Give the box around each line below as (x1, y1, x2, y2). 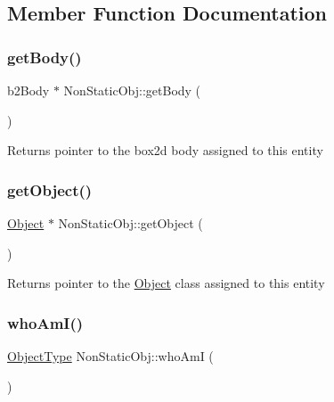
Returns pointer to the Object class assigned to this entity (7, 274, 325, 292)
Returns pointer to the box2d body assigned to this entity (7, 141, 323, 160)
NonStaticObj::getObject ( (58, 214, 203, 232)
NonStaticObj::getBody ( (63, 81, 201, 99)
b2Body (7, 81, 50, 99)
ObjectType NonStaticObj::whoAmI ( (7, 347, 214, 365)
